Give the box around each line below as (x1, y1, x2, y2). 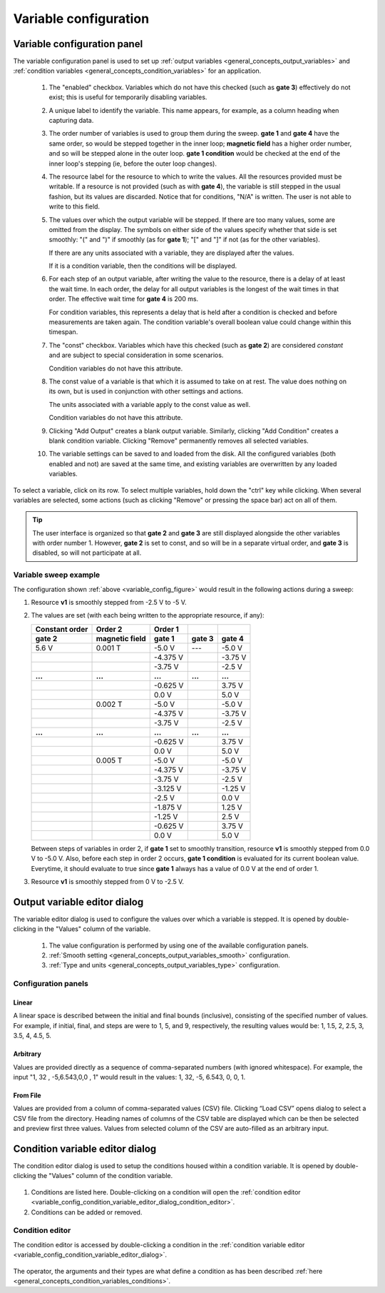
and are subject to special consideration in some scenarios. (48, 351, 224, 360)
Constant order (35, 624, 88, 634)
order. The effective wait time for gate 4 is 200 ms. (48, 295, 199, 303)
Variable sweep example (13, 570, 101, 580)
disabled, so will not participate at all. (32, 548, 142, 557)
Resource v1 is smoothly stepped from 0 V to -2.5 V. (31, 877, 185, 885)
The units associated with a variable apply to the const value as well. (48, 400, 251, 408)
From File (13, 1091, 42, 1100)
